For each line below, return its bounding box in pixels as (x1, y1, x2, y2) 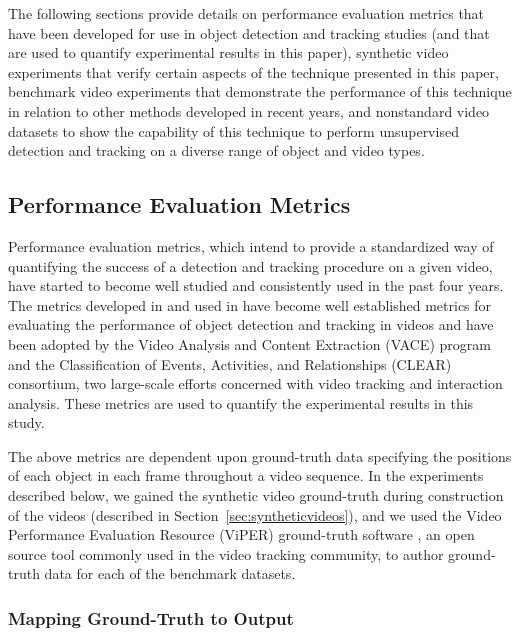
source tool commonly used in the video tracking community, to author (8, 543, 444, 564)
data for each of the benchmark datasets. (44, 563, 296, 584)
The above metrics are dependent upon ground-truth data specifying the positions (8, 445, 512, 466)
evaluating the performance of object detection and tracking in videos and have (8, 314, 494, 335)
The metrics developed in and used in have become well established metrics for (8, 294, 492, 315)
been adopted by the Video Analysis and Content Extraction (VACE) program (8, 333, 491, 354)
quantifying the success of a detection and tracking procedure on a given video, (8, 255, 493, 276)
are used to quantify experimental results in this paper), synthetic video (8, 42, 449, 63)
